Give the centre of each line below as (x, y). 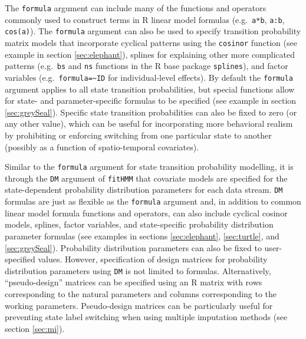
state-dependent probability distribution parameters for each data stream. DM (144, 190)
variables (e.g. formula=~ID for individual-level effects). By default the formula (149, 77)
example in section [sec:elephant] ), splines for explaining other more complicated (150, 54)
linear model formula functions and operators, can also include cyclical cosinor (146, 213)
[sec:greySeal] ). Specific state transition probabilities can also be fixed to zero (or (151, 112)
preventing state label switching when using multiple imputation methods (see (146, 317)
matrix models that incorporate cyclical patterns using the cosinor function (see (151, 42)
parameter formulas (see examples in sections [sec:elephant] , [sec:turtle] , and (142, 236)
